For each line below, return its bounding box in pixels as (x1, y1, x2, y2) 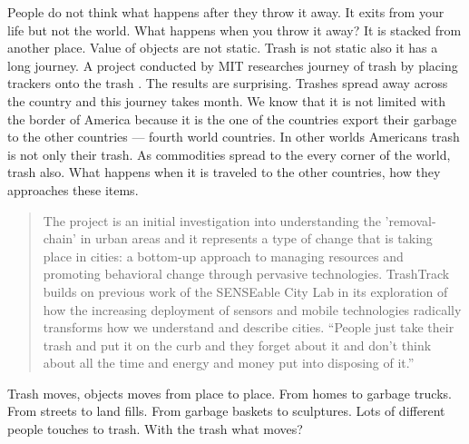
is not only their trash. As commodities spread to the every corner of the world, (7, 144, 451, 163)
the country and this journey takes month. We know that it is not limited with (7, 91, 445, 110)
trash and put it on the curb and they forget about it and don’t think (43, 335, 432, 354)
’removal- (385, 211, 436, 230)
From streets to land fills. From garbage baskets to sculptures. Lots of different (7, 401, 445, 420)
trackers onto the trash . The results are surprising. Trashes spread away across (7, 74, 448, 93)
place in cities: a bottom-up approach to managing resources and (43, 246, 404, 265)
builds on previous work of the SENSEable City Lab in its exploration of (43, 281, 448, 301)
